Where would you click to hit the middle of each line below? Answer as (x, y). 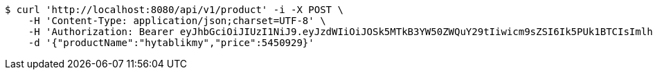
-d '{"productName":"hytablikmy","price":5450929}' (171, 43)
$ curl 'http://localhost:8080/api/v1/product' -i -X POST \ (174, 10)
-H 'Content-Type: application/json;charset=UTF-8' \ (177, 21)
